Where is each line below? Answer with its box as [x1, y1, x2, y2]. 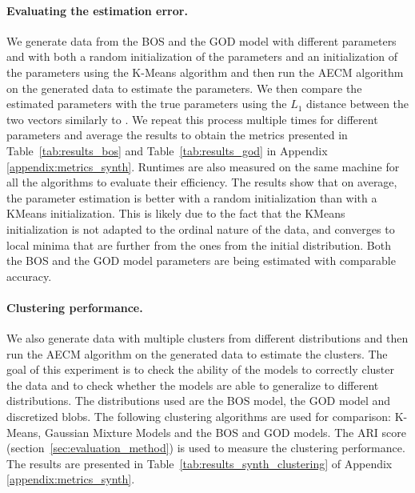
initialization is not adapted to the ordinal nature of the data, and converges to [6, 220, 395, 237]
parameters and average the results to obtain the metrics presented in [6, 126, 348, 143]
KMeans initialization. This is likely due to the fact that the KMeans [6, 205, 345, 222]
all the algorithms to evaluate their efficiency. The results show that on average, [6, 174, 397, 190]
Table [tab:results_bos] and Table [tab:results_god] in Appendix [6, 142, 328, 158]
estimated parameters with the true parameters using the [6, 95, 287, 112]
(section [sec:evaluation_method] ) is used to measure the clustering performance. [6, 439, 405, 456]
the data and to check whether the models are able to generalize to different [6, 376, 379, 393]
